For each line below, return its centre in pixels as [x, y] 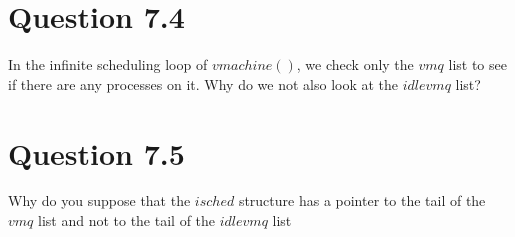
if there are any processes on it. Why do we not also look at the [203, 83]
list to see [477, 64]
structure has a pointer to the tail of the [362, 200]
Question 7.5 [96, 152]
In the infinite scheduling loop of [108, 64]
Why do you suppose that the [99, 200]
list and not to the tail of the [127, 220]
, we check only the [355, 64]
